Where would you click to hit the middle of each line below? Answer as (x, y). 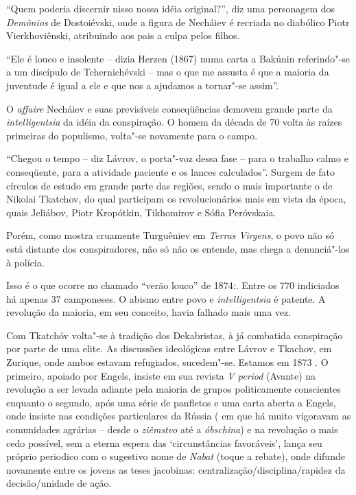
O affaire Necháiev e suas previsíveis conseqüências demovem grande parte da (169, 108)
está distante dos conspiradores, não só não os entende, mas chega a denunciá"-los (178, 248)
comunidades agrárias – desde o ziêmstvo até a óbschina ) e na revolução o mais (172, 429)
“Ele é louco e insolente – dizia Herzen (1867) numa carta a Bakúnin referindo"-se (178, 58)
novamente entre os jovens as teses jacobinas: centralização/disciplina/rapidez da (176, 469)
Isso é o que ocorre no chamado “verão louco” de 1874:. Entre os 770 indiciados (173, 285)
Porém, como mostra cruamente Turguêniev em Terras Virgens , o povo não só (170, 235)
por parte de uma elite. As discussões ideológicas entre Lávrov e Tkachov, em (169, 348)
